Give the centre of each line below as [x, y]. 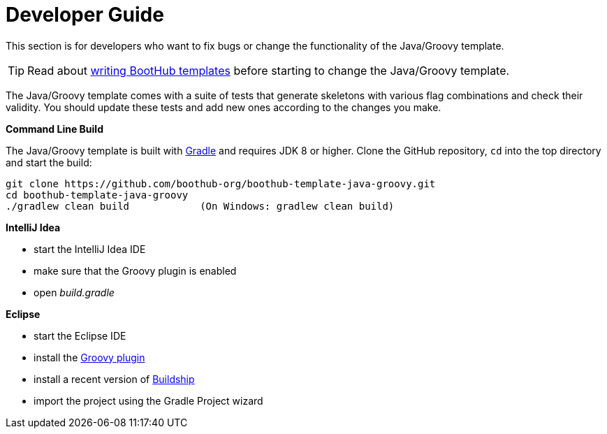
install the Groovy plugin [89, 357]
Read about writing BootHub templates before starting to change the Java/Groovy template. [269, 70]
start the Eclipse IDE [80, 335]
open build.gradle [74, 292]
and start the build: [49, 162]
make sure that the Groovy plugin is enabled [135, 270]
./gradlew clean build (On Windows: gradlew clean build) [200, 206]
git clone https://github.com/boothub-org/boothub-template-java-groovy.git [221, 183]
